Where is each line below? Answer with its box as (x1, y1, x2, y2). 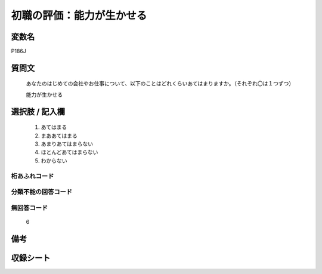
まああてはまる (41, 132, 78, 139)
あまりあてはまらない (41, 140, 94, 147)
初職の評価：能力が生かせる (11, 9, 147, 22)
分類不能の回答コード (11, 188, 73, 196)
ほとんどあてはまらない (41, 149, 98, 156)
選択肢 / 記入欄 (11, 106, 66, 116)
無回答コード (11, 204, 48, 212)
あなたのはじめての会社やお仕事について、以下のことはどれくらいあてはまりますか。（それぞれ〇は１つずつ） (26, 80, 295, 87)
